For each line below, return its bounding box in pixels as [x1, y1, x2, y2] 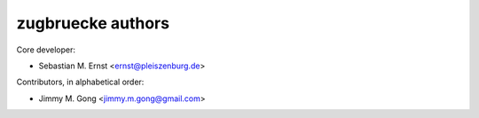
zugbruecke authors [16, 13, 170, 33]
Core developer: [16, 44, 75, 55]
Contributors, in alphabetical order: [16, 76, 145, 88]
